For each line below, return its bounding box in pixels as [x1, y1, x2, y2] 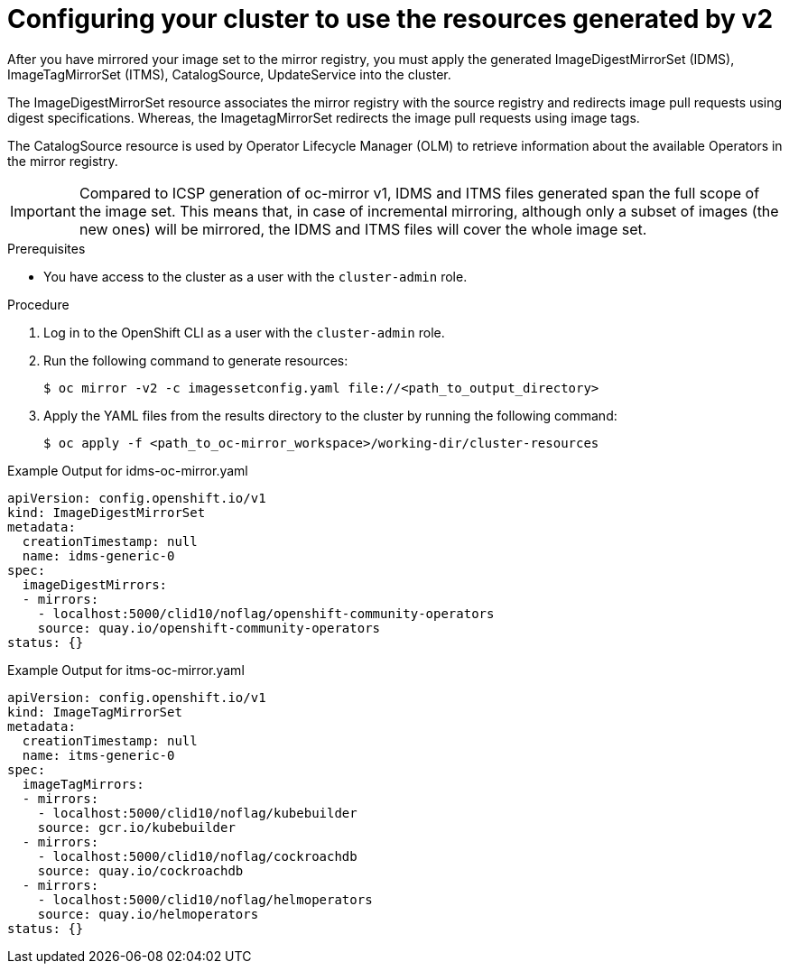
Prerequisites [7, 240, 86, 256]
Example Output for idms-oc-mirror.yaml [7, 462, 248, 478]
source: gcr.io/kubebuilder [37, 819, 236, 835]
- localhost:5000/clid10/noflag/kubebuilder [37, 805, 357, 820]
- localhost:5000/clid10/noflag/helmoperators [37, 892, 373, 907]
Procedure [7, 296, 70, 312]
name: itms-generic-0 [22, 747, 175, 763]
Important [10, 201, 76, 220]
